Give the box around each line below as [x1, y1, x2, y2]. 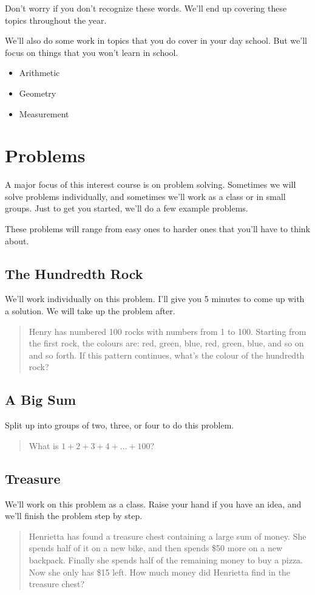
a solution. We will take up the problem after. [5, 304, 175, 317]
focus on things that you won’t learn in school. [5, 46, 178, 58]
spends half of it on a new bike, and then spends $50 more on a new [29, 542, 283, 554]
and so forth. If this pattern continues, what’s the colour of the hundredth [29, 348, 305, 361]
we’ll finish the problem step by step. [5, 509, 143, 522]
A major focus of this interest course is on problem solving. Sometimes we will [5, 178, 296, 191]
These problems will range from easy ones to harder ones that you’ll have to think [5, 222, 311, 235]
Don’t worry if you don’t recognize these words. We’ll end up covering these [5, 2, 287, 14]
